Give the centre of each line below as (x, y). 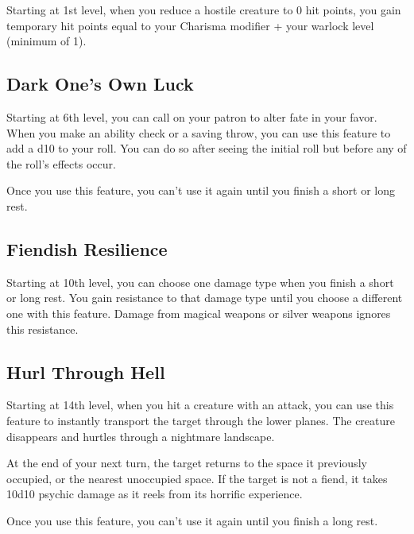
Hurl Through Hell (86, 371)
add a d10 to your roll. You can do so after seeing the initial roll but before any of (207, 148)
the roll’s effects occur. (61, 163)
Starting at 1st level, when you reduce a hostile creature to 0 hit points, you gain (204, 10)
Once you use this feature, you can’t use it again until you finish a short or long (201, 190)
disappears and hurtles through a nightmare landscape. (141, 436)
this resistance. (43, 329)
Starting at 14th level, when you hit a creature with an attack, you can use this (200, 405)
